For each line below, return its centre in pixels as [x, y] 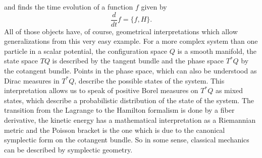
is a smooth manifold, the [217, 51]
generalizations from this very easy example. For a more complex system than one [131, 41]
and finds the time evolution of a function [69, 7]
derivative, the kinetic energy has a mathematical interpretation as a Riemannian [130, 120]
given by [154, 7]
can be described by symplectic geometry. [68, 149]
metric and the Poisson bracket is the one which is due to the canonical [115, 130]
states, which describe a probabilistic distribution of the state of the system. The [129, 100]
